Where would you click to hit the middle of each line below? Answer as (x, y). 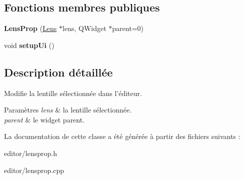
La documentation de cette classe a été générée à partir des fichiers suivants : (122, 136)
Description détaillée (58, 72)
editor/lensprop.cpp (34, 170)
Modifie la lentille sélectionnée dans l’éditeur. (73, 93)
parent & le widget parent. (44, 119)
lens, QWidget (84, 28)
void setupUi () (29, 45)
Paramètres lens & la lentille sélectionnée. (68, 110)
